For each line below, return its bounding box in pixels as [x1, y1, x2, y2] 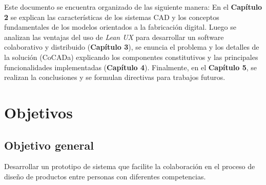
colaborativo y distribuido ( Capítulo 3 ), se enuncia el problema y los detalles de [4, 42, 259, 52]
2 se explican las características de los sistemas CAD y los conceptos [4, 11, 219, 22]
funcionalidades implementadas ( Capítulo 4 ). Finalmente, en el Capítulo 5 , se [4, 61, 257, 72]
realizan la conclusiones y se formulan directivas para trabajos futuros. [4, 72, 226, 83]
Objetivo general [4, 137, 94, 153]
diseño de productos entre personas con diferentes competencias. [4, 171, 206, 181]
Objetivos [4, 101, 73, 122]
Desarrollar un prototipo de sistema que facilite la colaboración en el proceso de [4, 161, 255, 172]
